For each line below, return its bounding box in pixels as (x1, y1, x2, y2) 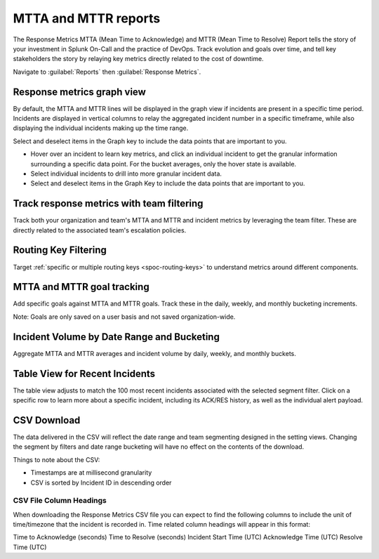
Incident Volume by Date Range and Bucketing (13, 331, 220, 343)
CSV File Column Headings (13, 496, 107, 506)
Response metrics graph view (13, 86, 147, 98)
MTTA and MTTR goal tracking (13, 281, 150, 293)
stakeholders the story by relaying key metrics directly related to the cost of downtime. (13, 55, 264, 63)
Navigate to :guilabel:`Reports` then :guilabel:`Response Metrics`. (13, 67, 201, 76)
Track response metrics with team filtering (13, 197, 204, 210)
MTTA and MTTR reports (13, 11, 161, 26)
